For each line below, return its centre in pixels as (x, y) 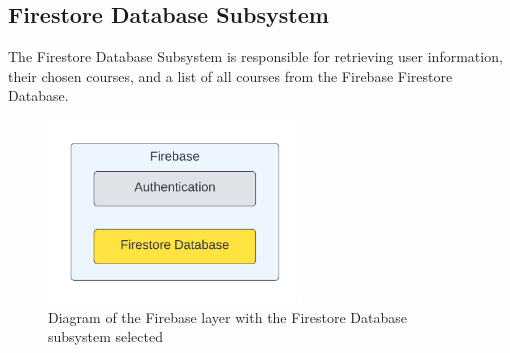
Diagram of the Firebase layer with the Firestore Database (227, 316)
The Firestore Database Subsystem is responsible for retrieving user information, (255, 56)
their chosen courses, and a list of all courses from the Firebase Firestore (230, 75)
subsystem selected (105, 336)
